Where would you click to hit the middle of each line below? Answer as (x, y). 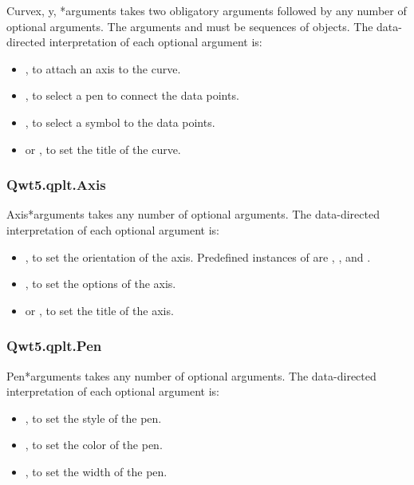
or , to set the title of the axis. (99, 310)
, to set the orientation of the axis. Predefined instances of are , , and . (198, 256)
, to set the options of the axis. (101, 284)
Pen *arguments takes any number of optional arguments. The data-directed (191, 375)
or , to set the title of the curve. (103, 149)
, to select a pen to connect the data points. (132, 95)
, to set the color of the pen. (94, 445)
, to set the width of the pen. (96, 471)
